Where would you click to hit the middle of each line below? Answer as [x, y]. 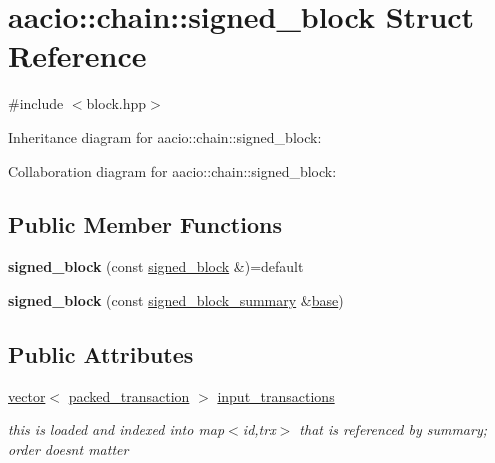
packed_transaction [129, 395]
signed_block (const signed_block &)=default [156, 266]
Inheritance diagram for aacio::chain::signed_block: [165, 136]
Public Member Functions [145, 224]
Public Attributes [101, 353]
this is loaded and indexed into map [116, 429]
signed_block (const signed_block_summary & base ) [176, 299]
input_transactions [276, 395]
